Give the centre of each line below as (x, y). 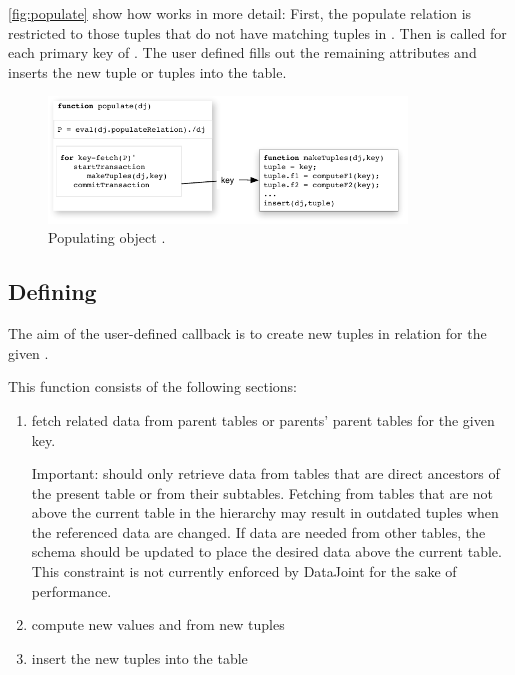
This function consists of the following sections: (153, 386)
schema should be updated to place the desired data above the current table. (266, 551)
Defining (52, 291)
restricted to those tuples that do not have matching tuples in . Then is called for (257, 32)
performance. (71, 590)
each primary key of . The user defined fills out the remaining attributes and (242, 52)
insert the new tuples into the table (139, 657)
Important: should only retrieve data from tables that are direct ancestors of (265, 473)
